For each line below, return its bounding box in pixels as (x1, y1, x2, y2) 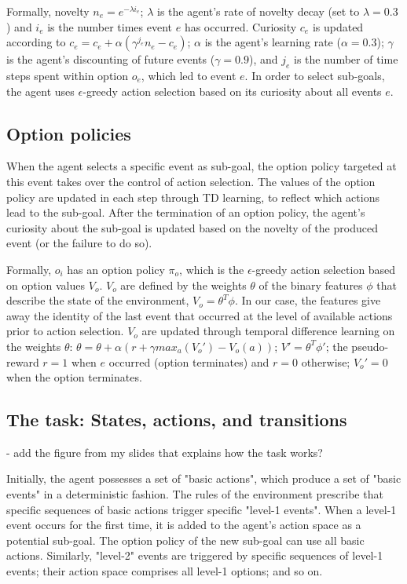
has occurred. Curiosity (184, 18, 297, 35)
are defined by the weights (120, 276, 247, 293)
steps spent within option (6, 67, 129, 83)
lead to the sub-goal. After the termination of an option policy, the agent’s (6, 204, 365, 221)
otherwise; (301, 353, 350, 370)
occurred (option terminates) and (108, 353, 269, 370)
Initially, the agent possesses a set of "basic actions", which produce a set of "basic (6, 470, 401, 487)
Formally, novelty (6, 3, 90, 19)
